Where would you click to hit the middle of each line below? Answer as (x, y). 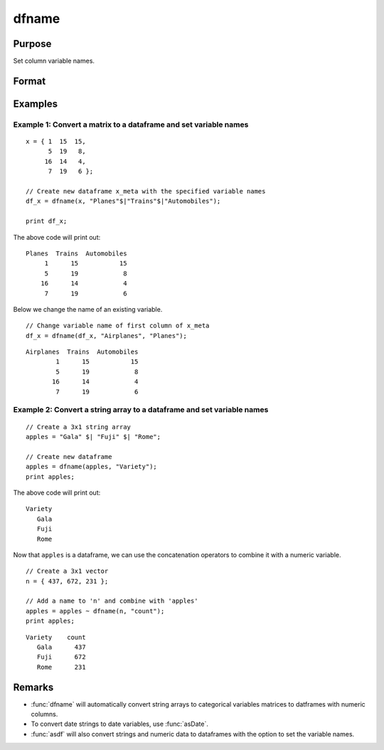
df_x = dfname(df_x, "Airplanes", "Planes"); (107, 336)
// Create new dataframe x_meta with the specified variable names (146, 191)
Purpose (32, 44)
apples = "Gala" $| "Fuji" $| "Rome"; (94, 437)
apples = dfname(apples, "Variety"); (92, 467)
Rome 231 (61, 667)
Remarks (33, 687)
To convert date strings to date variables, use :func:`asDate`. (120, 724)
